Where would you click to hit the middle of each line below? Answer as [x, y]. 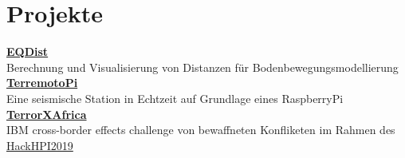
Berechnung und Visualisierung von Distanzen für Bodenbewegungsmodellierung [202, 67]
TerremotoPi [42, 83]
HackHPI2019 [40, 145]
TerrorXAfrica [47, 114]
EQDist [28, 51]
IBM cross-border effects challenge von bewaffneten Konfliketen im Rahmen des [201, 130]
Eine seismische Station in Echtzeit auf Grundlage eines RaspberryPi [175, 98]
